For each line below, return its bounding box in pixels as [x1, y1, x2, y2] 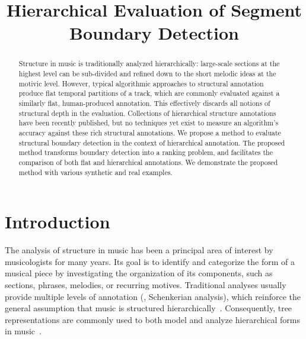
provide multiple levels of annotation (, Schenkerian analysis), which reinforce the [5, 290, 301, 302]
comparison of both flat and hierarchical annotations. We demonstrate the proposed [18, 157, 278, 167]
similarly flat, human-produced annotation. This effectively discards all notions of [18, 98, 270, 108]
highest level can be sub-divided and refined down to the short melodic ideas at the [18, 69, 276, 79]
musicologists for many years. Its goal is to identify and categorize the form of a [5, 255, 295, 267]
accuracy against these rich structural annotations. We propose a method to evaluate [18, 127, 281, 137]
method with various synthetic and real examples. [18, 167, 173, 177]
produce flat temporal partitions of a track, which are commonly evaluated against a [18, 88, 280, 98]
